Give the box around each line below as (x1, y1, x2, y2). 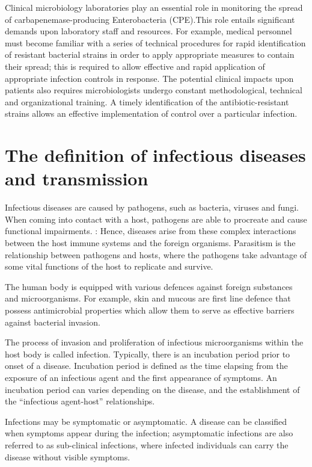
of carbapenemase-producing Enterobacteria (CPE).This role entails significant (5, 13, 295, 25)
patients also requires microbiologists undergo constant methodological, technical (5, 84, 302, 96)
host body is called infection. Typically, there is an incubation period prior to (5, 347, 290, 360)
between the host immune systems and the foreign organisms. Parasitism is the (5, 237, 296, 249)
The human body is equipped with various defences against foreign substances (5, 280, 293, 292)
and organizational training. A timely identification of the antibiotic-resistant (5, 95, 289, 108)
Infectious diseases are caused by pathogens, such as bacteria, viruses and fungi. (5, 201, 299, 214)
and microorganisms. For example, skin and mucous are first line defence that (5, 292, 291, 305)
